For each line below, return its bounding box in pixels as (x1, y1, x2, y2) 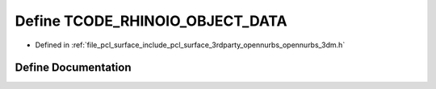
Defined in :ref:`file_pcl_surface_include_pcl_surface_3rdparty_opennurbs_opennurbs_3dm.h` (35, 40, 346, 50)
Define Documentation (15, 61, 132, 75)
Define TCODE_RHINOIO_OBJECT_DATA (15, 12, 287, 30)
